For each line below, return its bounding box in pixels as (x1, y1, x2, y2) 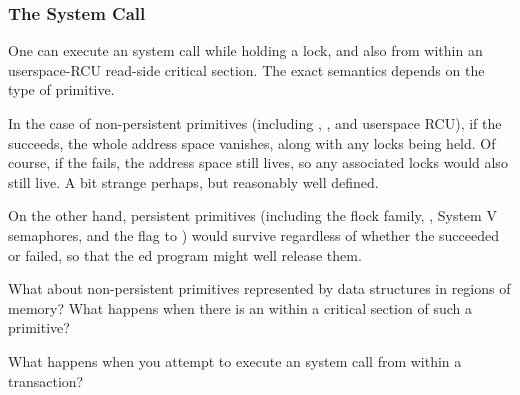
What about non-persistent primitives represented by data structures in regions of (8, 278, 511, 299)
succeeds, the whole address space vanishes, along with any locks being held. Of (8, 132, 496, 153)
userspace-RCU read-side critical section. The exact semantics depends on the (8, 59, 485, 80)
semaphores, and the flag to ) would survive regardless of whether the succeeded (8, 224, 500, 245)
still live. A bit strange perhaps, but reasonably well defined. (8, 171, 379, 192)
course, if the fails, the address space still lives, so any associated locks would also (8, 152, 508, 173)
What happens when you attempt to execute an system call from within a (8, 350, 462, 371)
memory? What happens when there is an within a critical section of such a (8, 297, 472, 318)
